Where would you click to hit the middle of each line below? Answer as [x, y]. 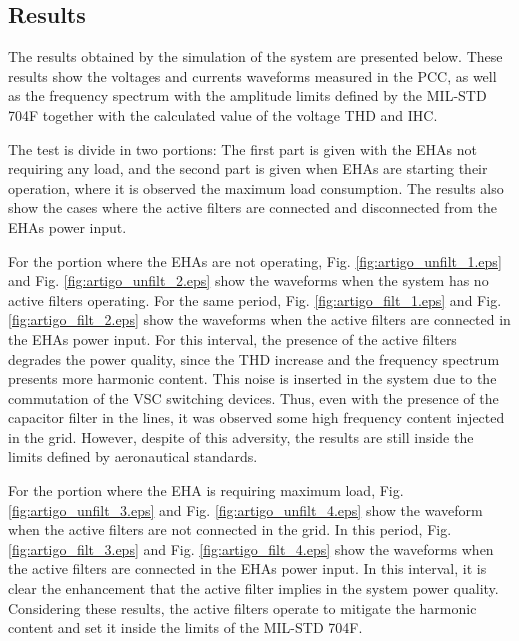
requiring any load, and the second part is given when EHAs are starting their [248, 168]
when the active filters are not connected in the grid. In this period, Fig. [230, 529]
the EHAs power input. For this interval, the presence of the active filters [232, 338]
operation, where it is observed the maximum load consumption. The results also [256, 187]
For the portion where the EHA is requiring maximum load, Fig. [206, 490]
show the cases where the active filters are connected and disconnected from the [252, 207]
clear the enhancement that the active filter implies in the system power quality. [253, 588]
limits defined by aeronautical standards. [133, 456]
